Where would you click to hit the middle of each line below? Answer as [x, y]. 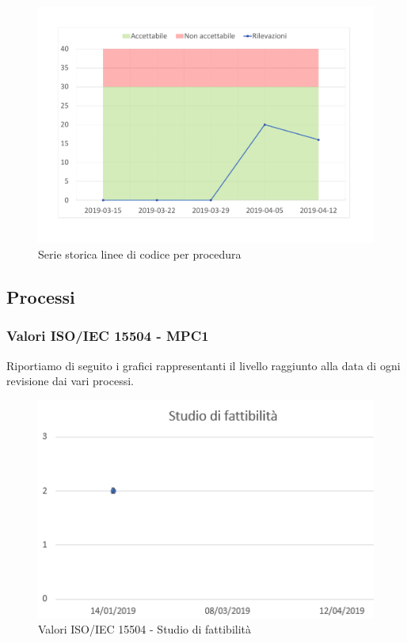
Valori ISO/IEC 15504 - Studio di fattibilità [145, 629]
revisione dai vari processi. [70, 381]
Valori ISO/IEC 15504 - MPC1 [108, 336]
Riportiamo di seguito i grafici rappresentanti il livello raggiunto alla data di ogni [203, 365]
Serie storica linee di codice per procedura [140, 253]
